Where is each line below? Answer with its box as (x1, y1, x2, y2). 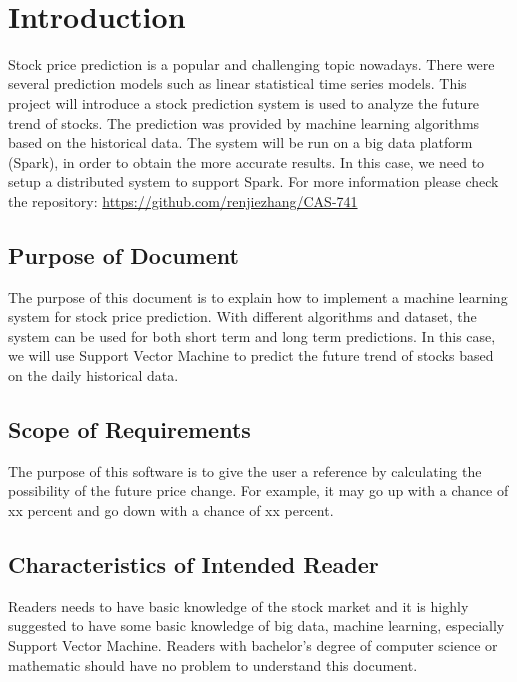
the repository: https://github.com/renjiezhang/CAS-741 (8, 190, 358, 211)
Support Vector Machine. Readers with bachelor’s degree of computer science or (8, 635, 498, 656)
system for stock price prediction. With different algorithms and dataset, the (8, 306, 477, 327)
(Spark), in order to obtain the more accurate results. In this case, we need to (8, 151, 485, 172)
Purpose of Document (8, 239, 239, 270)
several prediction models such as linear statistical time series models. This (8, 73, 467, 94)
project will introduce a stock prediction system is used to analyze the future (8, 92, 480, 113)
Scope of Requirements (8, 414, 251, 445)
